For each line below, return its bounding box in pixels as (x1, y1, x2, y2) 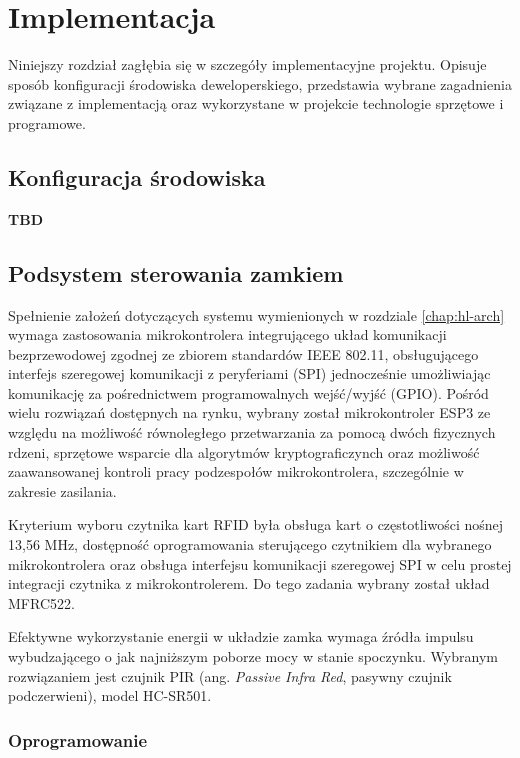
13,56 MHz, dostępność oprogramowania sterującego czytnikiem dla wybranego (8, 534, 492, 555)
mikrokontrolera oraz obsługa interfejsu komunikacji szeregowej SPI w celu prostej (8, 553, 512, 574)
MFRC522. (8, 592, 75, 613)
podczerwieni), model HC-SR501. (8, 685, 212, 706)
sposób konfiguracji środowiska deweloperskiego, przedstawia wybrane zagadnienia (8, 73, 512, 94)
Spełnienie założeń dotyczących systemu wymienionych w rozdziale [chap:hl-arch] (8, 304, 505, 325)
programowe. (8, 112, 86, 133)
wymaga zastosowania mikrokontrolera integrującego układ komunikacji (8, 324, 447, 345)
